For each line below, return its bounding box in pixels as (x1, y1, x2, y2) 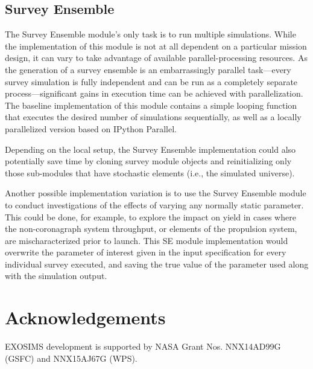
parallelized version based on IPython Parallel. (5, 122, 177, 135)
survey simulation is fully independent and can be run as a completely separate (5, 75, 298, 88)
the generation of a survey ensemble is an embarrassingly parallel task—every (5, 63, 291, 75)
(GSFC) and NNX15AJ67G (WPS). (5, 351, 138, 364)
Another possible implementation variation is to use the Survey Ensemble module (5, 187, 306, 199)
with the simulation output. (5, 269, 107, 282)
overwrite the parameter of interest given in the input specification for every (5, 246, 286, 258)
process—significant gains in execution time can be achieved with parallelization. (5, 87, 303, 100)
